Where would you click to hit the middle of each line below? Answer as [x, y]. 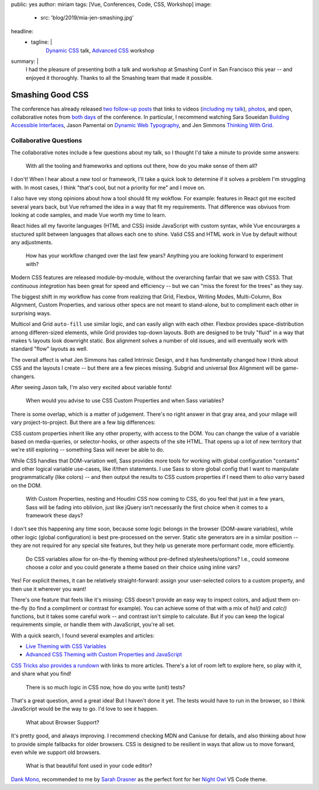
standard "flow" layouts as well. [49, 349]
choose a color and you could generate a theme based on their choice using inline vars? [133, 567]
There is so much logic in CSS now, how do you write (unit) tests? [105, 687]
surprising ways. [31, 313]
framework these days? [54, 516]
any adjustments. [32, 242]
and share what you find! [41, 674]
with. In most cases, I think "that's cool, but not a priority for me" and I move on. [108, 187]
